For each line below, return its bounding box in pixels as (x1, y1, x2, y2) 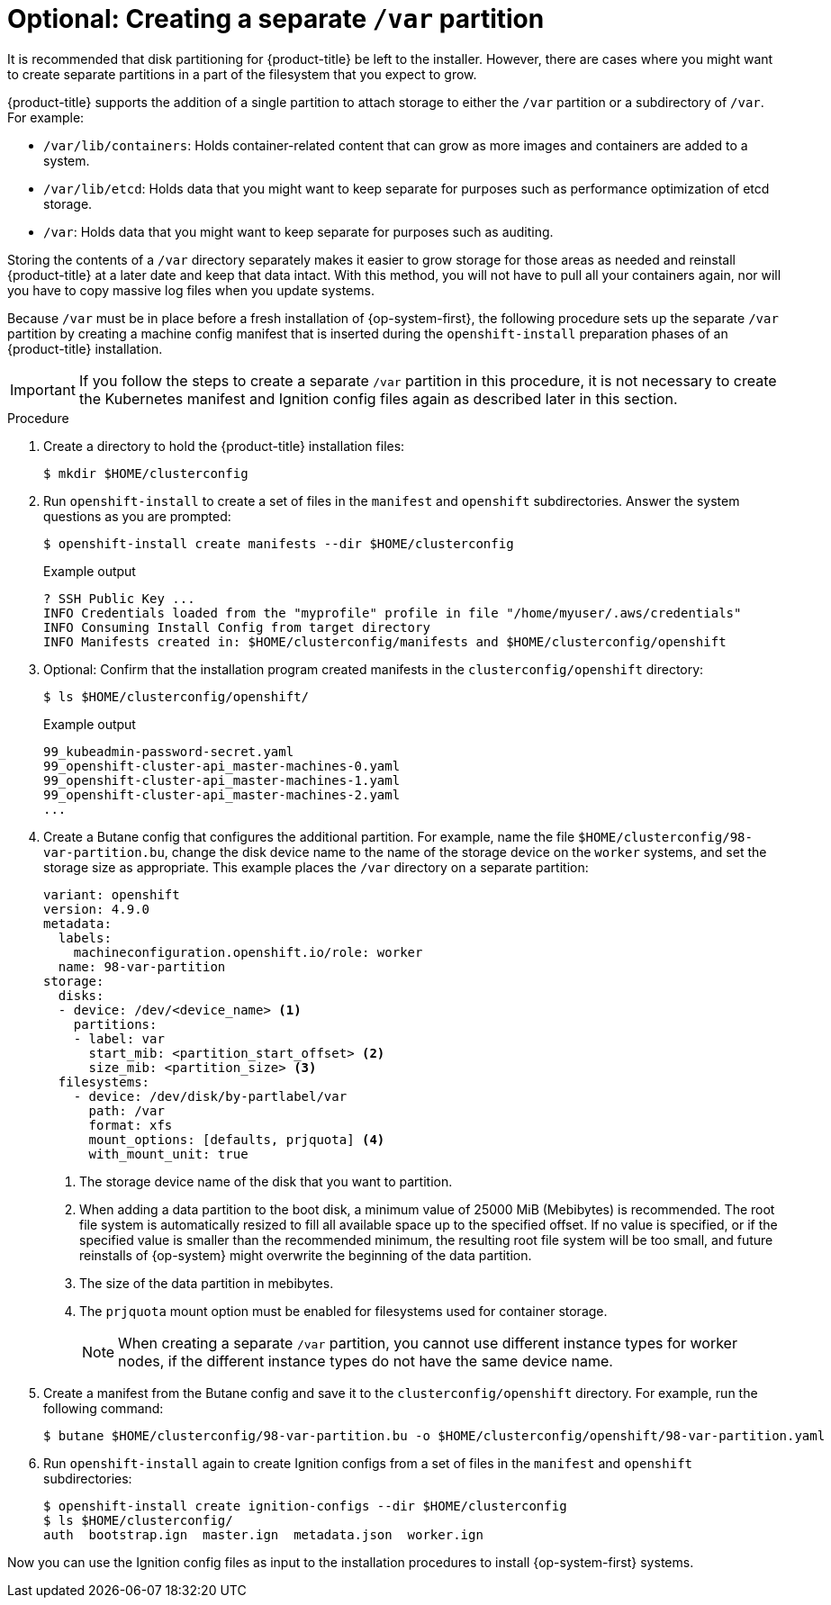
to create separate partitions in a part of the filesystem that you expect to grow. (7, 66, 477, 82)
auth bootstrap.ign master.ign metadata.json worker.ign (43, 1527, 483, 1542)
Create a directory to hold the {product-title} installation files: (43, 437, 405, 454)
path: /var (88, 1103, 165, 1118)
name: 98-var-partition (58, 959, 226, 974)
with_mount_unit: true (88, 1146, 248, 1161)
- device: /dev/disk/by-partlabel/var (73, 1088, 348, 1104)
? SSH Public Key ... (43, 591, 195, 606)
